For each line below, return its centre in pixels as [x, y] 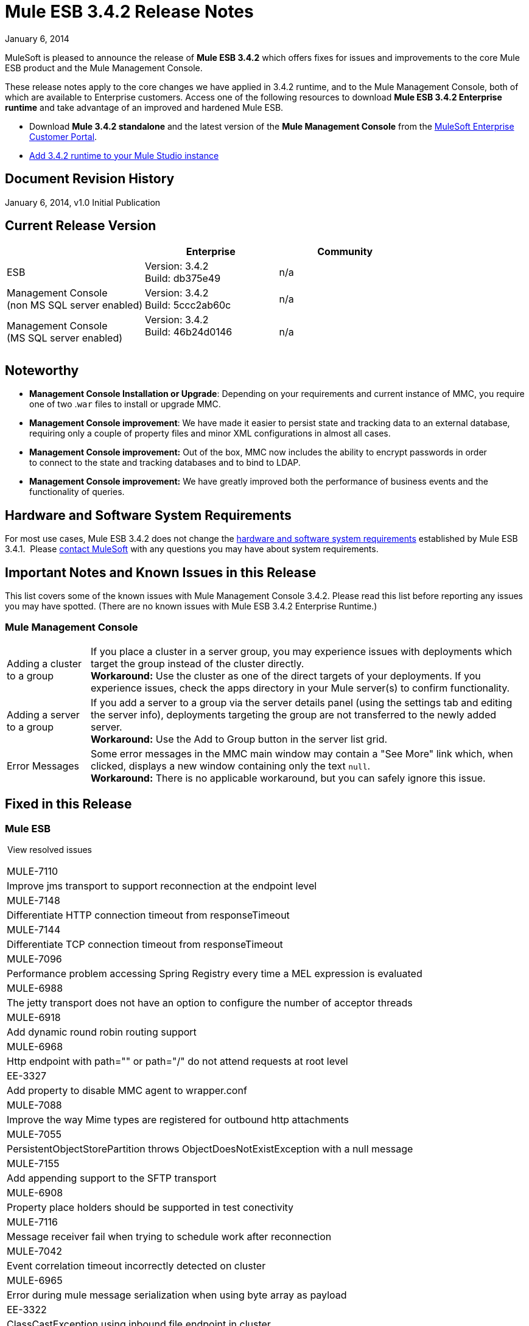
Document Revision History [90, 179]
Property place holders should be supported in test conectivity [150, 1207]
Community [345, 252]
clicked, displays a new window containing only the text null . [231, 766]
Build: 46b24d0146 [189, 332]
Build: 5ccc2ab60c [188, 305]
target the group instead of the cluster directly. [198, 663]
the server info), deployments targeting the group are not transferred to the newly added [294, 714]
